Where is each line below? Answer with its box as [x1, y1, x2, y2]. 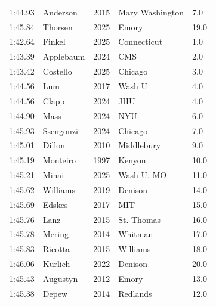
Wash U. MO [118, 169, 167, 181]
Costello [42, 65, 72, 77]
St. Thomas [118, 213, 161, 225]
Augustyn [42, 272, 78, 284]
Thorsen [42, 20, 73, 33]
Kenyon [118, 154, 146, 166]
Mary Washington [118, 5, 184, 18]
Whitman [118, 228, 153, 240]
